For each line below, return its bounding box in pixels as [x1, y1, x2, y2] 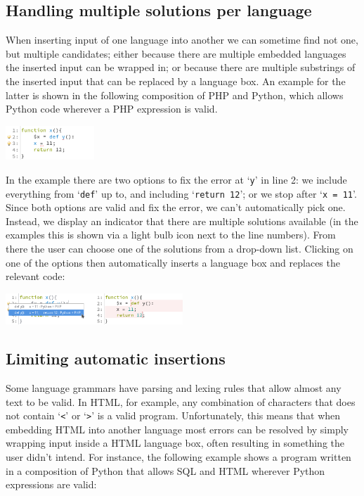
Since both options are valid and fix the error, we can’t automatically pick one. [6, 200, 346, 215]
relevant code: [6, 269, 65, 284]
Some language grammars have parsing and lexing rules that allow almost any [6, 380, 342, 395]
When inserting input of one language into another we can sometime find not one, [6, 32, 358, 47]
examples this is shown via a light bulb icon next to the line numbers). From [6, 227, 336, 242]
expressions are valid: [6, 477, 97, 492]
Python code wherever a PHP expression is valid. [6, 101, 218, 116]
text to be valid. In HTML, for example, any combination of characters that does [6, 394, 356, 409]
